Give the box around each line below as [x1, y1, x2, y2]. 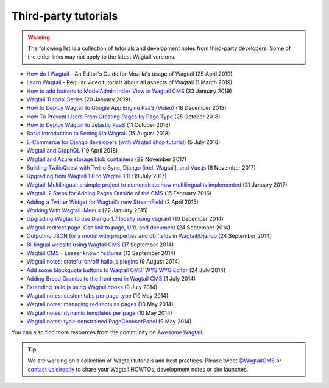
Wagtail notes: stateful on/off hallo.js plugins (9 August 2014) [26, 258, 180, 265]
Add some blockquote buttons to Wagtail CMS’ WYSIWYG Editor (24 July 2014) [26, 266, 226, 274]
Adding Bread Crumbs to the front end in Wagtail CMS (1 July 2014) [26, 275, 196, 282]
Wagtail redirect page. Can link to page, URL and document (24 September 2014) [26, 223, 231, 231]
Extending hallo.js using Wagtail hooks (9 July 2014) [26, 284, 158, 291]
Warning [27, 34, 50, 41]
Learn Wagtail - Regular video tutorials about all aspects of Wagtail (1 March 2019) [26, 79, 233, 86]
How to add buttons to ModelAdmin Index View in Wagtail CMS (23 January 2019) [26, 87, 232, 95]
